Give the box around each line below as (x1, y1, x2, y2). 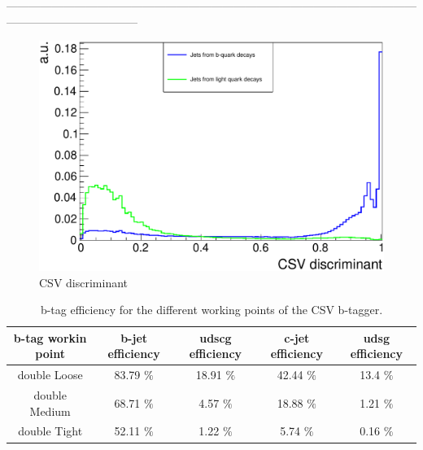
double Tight (18, 422, 83, 439)
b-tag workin (13, 329, 87, 346)
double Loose (17, 366, 83, 383)
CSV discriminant (39, 273, 129, 291)
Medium (29, 402, 71, 419)
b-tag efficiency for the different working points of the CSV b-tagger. (40, 301, 383, 318)
